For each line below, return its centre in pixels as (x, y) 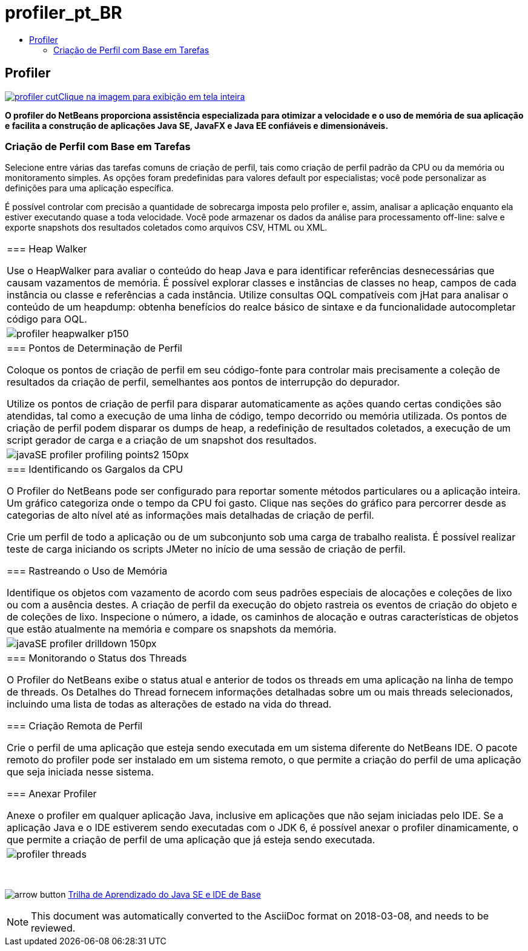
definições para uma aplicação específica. (89, 188)
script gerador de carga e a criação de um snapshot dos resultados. (162, 440)
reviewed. (53, 928)
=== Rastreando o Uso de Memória (87, 571)
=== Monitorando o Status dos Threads (97, 658)
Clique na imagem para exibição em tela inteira (152, 96)
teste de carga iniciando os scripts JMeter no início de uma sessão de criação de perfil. (206, 549)
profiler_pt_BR (64, 13)
